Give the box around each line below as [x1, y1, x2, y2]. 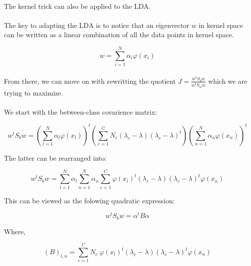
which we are [208, 75, 248, 86]
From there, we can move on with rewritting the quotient [4, 75, 176, 86]
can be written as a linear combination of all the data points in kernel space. [4, 29, 234, 40]
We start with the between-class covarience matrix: [4, 106, 157, 117]
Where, [4, 226, 25, 236]
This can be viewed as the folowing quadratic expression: [4, 195, 175, 205]
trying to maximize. [4, 87, 63, 97]
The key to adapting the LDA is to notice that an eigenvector [4, 20, 190, 30]
